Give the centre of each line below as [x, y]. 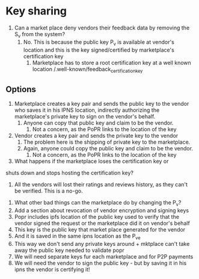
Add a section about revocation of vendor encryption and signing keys [102, 210]
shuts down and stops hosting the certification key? [69, 173]
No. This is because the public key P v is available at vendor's [99, 42]
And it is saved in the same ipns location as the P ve [77, 237]
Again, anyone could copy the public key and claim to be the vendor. [108, 149]
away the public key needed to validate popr [69, 250]
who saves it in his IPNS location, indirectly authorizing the [87, 110]
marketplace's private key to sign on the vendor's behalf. [85, 117]
